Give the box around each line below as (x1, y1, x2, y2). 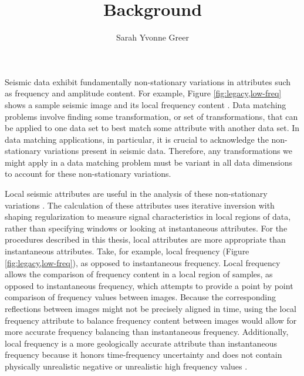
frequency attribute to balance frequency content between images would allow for (5, 314, 297, 326)
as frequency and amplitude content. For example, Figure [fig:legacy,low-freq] (5, 87, 282, 99)
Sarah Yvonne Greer (116, 31, 189, 43)
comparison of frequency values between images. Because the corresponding (5, 291, 276, 303)
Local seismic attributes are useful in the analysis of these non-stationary (5, 187, 268, 200)
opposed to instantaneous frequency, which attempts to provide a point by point (5, 279, 293, 291)
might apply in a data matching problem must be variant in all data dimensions (5, 156, 292, 168)
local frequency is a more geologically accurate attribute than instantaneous (5, 337, 277, 349)
